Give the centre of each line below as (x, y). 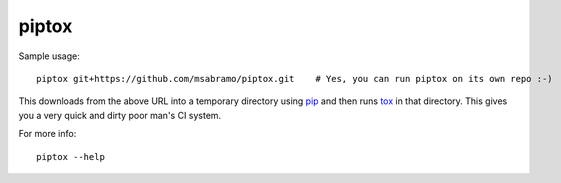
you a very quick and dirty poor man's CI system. (120, 115)
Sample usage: (49, 56)
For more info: (47, 134)
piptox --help (70, 156)
